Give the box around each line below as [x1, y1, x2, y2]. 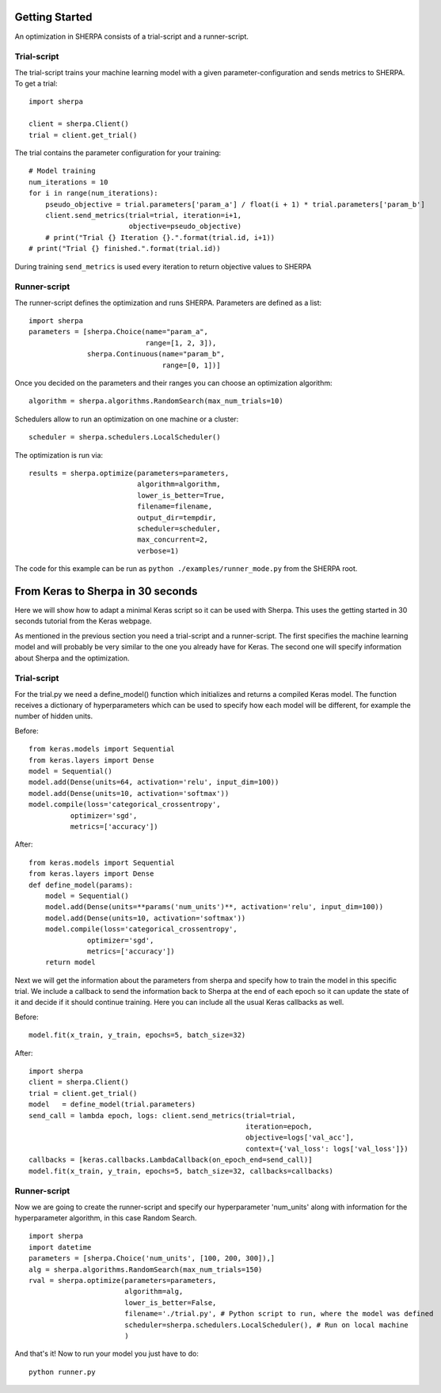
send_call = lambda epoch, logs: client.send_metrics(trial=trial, [29, 1111, 296, 1120]
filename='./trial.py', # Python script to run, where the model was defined [124, 1309, 434, 1319]
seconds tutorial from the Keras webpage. [14, 616, 152, 626]
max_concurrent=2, [137, 535, 209, 544]
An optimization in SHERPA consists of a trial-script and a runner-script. [14, 32, 249, 41]
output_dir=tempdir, [137, 513, 217, 522]
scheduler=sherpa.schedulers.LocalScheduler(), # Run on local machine [124, 1320, 409, 1330]
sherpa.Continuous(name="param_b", [87, 349, 226, 359]
